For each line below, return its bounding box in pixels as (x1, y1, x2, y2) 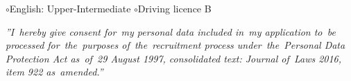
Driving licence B (137, 1, 212, 15)
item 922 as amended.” (6, 65, 103, 79)
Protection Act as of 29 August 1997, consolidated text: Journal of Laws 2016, (6, 51, 342, 65)
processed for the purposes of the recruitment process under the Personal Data (6, 38, 345, 52)
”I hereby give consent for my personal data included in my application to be (6, 24, 336, 38)
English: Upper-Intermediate (9, 1, 131, 15)
